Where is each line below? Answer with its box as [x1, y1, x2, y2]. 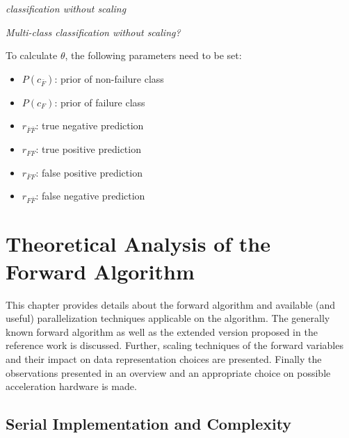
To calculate [6, 48, 58, 63]
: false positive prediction [35, 165, 143, 179]
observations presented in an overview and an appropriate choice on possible [6, 365, 331, 380]
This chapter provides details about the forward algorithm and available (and [6, 297, 336, 311]
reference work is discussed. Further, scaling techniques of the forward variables [6, 338, 343, 352]
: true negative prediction [35, 118, 144, 133]
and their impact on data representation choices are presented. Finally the [6, 351, 322, 366]
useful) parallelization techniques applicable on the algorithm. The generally [6, 311, 330, 325]
